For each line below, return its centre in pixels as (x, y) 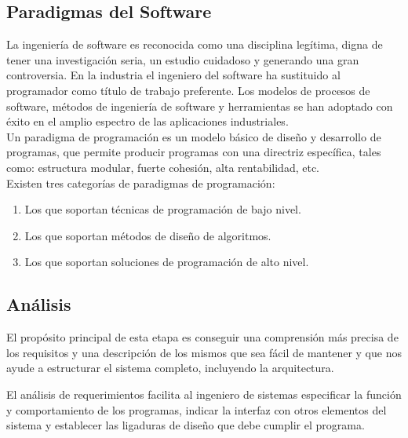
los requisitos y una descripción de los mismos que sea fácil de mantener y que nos (204, 352)
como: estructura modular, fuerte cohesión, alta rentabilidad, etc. (163, 167)
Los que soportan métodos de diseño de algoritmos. (148, 235)
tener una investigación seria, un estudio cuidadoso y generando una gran (183, 59)
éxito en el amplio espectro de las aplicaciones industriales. (148, 121)
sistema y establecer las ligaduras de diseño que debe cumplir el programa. (186, 425)
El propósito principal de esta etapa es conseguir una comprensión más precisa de (202, 337)
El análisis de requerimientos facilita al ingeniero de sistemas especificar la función (204, 394)
